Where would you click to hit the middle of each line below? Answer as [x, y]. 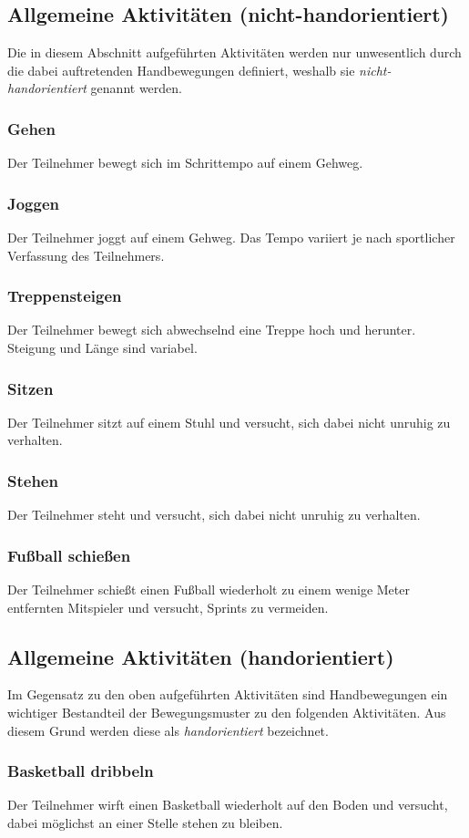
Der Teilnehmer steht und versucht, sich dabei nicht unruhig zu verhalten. [214, 515]
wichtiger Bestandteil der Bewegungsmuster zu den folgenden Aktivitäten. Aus [227, 713]
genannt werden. [136, 88]
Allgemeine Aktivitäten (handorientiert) [201, 656]
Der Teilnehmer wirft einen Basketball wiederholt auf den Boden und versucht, [228, 805]
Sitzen [31, 388]
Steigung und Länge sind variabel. [102, 348]
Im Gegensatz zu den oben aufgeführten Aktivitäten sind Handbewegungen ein [228, 694]
